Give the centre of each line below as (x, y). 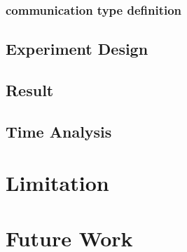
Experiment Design (77, 49)
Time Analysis (59, 131)
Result (30, 90)
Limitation (57, 183)
